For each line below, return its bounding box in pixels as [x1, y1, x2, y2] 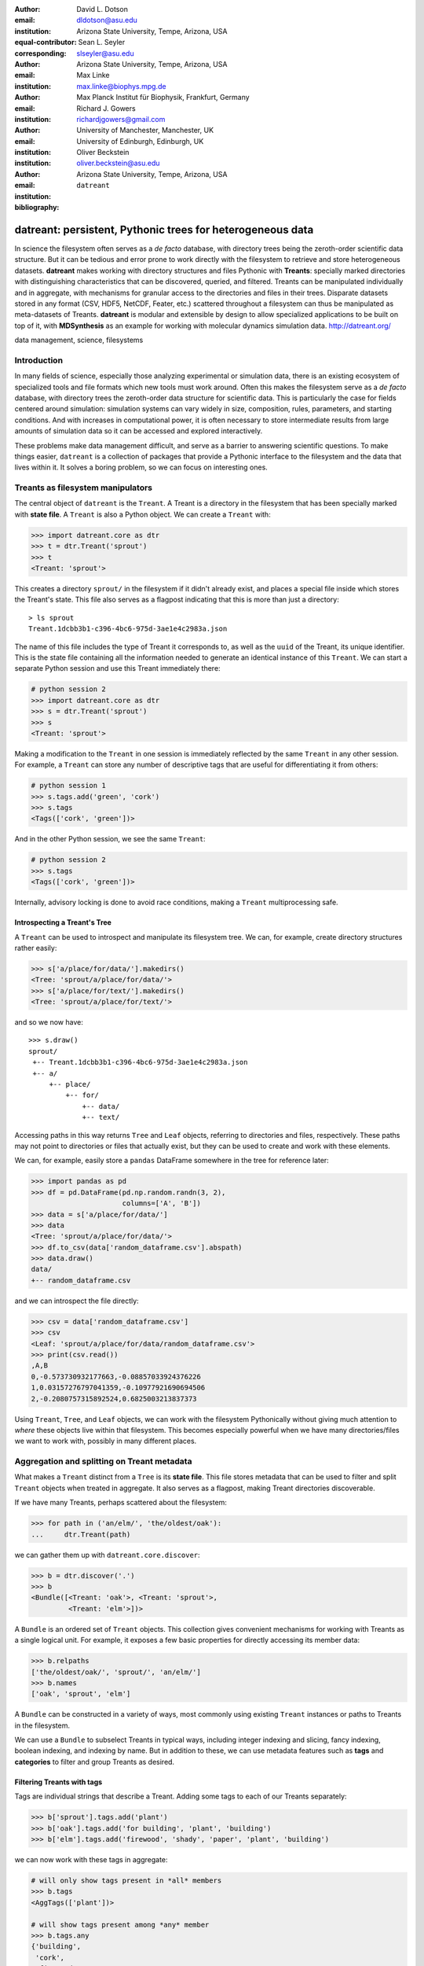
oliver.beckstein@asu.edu [76, 158, 160, 168]
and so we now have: [14, 1018, 84, 1027]
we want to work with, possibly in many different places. [14, 1436, 197, 1446]
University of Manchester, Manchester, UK [76, 126, 214, 135]
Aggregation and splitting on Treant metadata [14, 1456, 192, 1467]
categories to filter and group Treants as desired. [14, 1757, 175, 1766]
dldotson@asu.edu [76, 16, 137, 25]
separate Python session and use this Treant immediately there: [14, 664, 221, 673]
